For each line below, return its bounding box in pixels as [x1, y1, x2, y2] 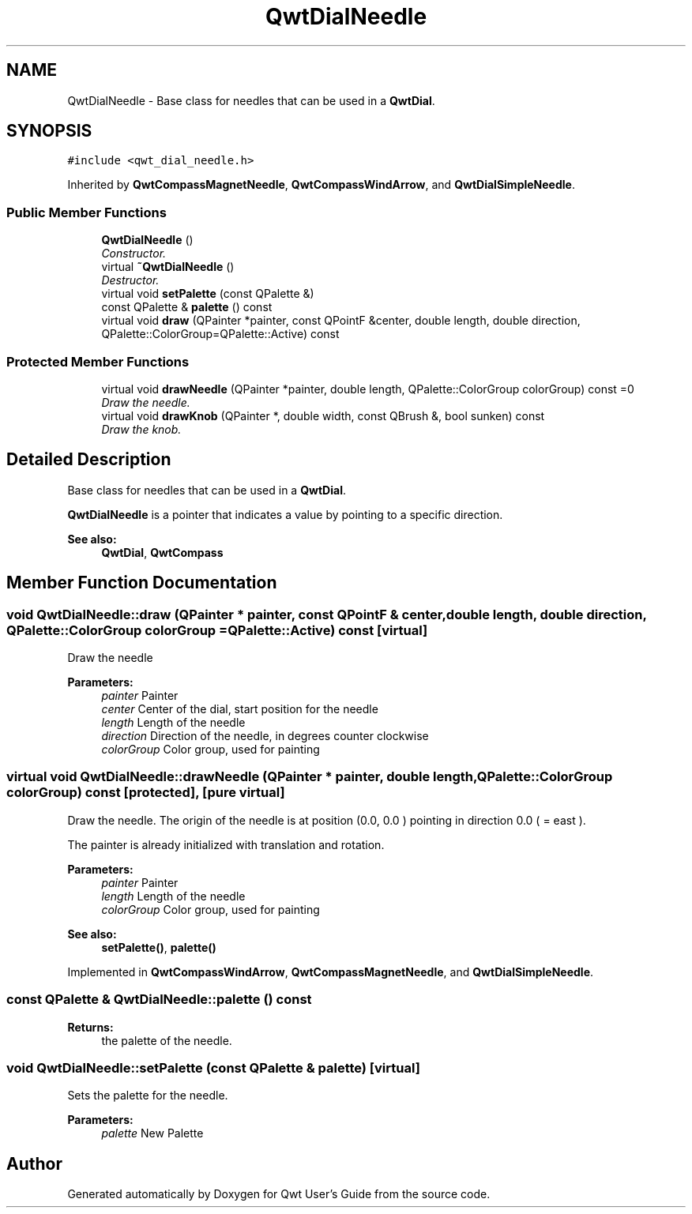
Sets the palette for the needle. [67, 1088, 228, 1103]
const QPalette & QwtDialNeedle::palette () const [6, 991, 312, 1008]
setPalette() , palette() [101, 940, 216, 954]
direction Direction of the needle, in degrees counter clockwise [101, 729, 429, 742]
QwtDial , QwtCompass [101, 545, 224, 559]
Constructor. [101, 246, 167, 261]
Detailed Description [6, 449, 171, 470]
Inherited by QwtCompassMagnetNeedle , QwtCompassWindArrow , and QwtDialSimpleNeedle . [67, 178, 575, 192]
